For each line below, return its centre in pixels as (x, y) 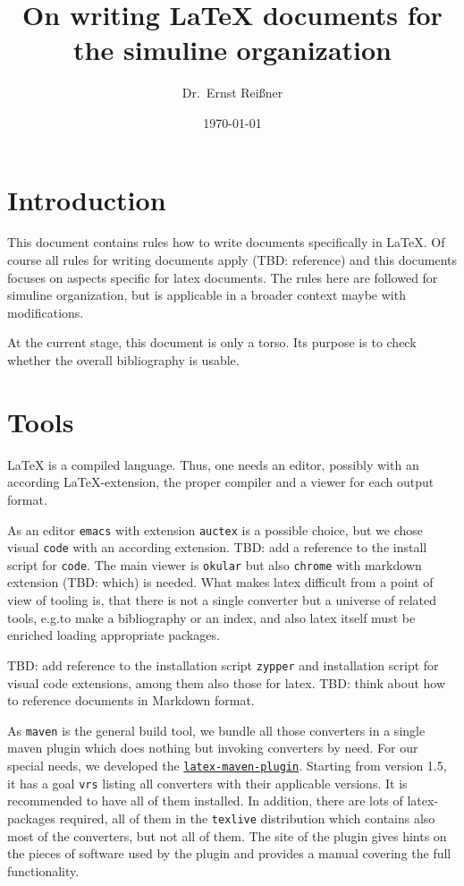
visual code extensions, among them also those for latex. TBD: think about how (227, 682)
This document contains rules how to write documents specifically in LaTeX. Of (226, 242)
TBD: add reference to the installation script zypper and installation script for (223, 664)
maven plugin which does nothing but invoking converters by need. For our (213, 748)
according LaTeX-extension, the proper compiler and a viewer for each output (221, 482)
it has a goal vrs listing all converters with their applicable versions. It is (207, 783)
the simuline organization (232, 50)
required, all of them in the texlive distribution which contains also (247, 818)
